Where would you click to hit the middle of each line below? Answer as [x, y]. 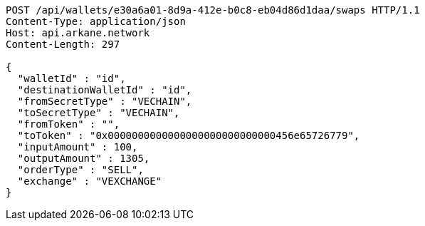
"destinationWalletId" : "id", [105, 90]
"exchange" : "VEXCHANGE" [90, 181]
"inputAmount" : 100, [78, 147]
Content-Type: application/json [96, 21]
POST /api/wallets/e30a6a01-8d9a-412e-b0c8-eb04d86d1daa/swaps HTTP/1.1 [213, 10]
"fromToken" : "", [69, 124]
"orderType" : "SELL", [80, 170]
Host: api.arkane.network [78, 33]
